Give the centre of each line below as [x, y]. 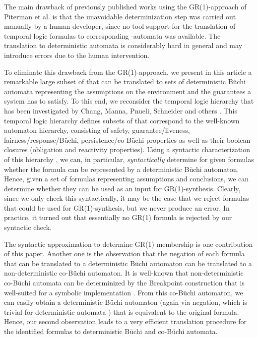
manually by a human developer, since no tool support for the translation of [120, 26]
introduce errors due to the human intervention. [77, 55]
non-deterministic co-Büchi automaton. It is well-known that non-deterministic [124, 273]
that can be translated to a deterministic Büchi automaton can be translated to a [128, 263]
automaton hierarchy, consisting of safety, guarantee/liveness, [97, 130]
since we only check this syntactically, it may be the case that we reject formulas [127, 198]
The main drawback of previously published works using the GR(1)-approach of [125, 6]
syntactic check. [28, 227]
